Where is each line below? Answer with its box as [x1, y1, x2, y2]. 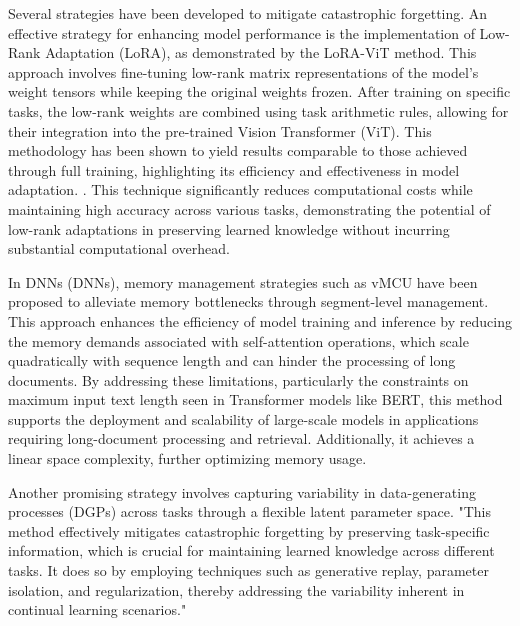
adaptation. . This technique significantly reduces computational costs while [8, 179, 473, 200]
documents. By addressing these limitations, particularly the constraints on [8, 369, 469, 390]
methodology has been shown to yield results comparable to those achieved [8, 140, 468, 161]
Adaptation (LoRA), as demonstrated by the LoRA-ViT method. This [45, 42, 477, 63]
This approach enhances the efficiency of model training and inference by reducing [8, 310, 512, 331]
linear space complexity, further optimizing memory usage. [8, 448, 367, 469]
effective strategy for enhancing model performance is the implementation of [8, 22, 475, 43]
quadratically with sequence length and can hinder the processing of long [8, 350, 456, 371]
